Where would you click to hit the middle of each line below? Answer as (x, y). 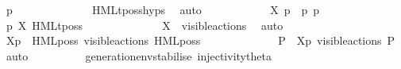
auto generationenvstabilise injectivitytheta (139, 55)
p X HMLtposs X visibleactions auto (145, 25)
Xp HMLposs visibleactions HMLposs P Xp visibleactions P (200, 40)
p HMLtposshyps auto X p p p (163, 9)
